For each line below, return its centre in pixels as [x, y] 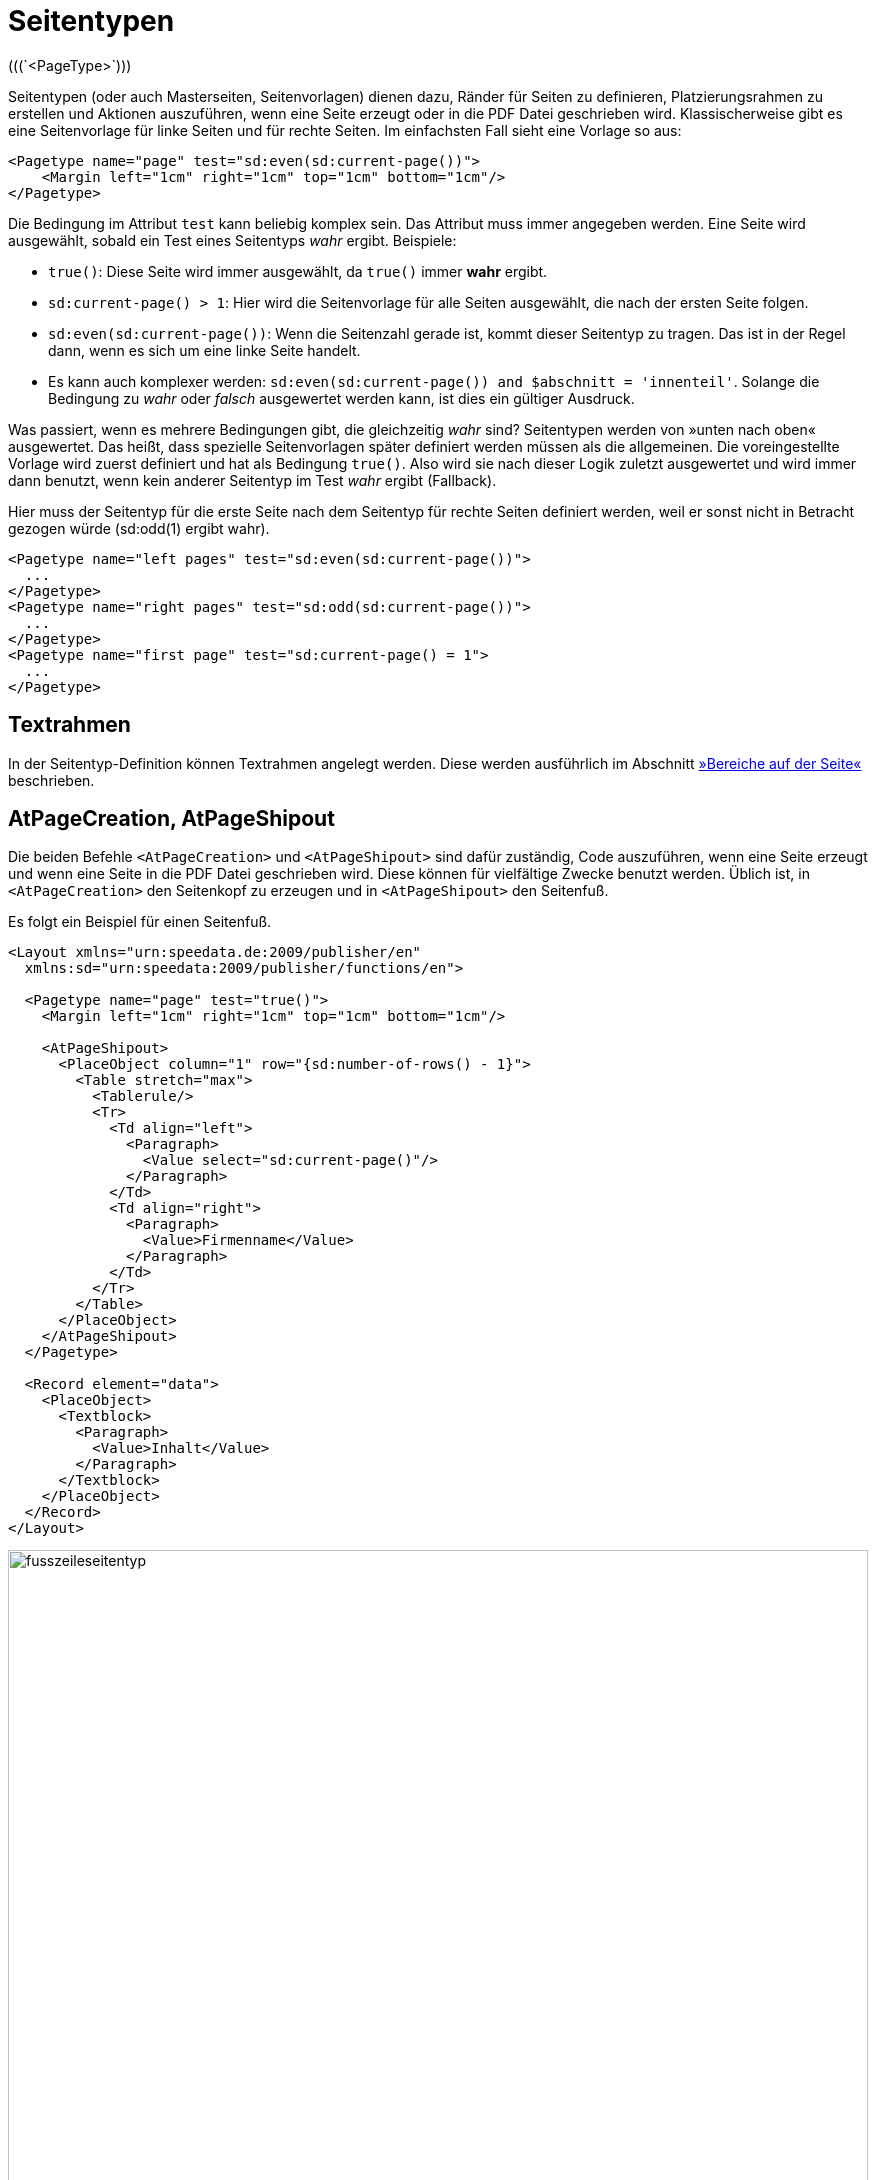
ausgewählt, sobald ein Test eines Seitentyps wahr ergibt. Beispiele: [232, 240]
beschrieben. [51, 780]
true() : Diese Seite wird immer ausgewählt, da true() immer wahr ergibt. [298, 271]
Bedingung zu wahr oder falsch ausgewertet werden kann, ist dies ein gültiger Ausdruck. [341, 398]
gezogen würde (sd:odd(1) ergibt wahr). [139, 528]
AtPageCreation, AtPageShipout [171, 819]
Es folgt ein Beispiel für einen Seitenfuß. [140, 922]
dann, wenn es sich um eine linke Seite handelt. [204, 350]
